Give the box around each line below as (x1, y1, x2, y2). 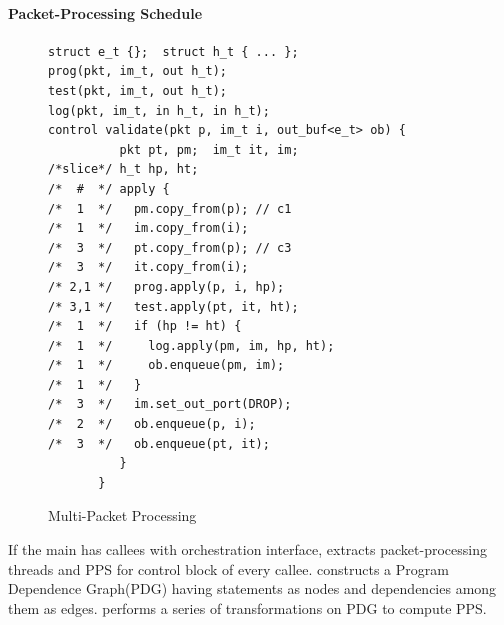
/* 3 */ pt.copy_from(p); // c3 (48, 240, 292, 255)
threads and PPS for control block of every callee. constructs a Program (8, 558, 449, 579)
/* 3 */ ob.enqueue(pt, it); (48, 436, 270, 451)
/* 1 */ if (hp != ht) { (48, 319, 242, 334)
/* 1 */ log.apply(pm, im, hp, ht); (48, 338, 335, 353)
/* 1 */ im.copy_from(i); (48, 221, 249, 236)
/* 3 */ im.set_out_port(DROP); (48, 397, 292, 412)
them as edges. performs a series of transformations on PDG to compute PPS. (8, 597, 487, 618)
